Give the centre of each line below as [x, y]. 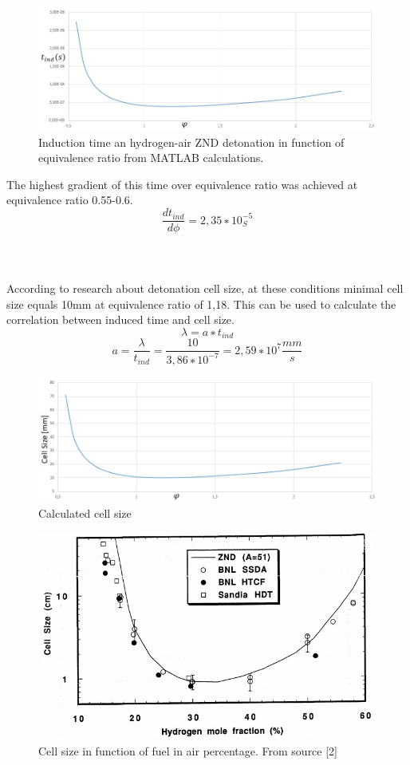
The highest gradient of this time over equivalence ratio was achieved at [182, 184]
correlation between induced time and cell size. [120, 319]
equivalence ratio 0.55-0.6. [70, 200]
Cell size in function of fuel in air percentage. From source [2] [188, 750]
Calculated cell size [85, 513]
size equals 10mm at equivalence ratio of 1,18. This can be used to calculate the [201, 304]
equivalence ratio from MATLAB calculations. [151, 158]
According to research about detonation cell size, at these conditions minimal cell [205, 288]
